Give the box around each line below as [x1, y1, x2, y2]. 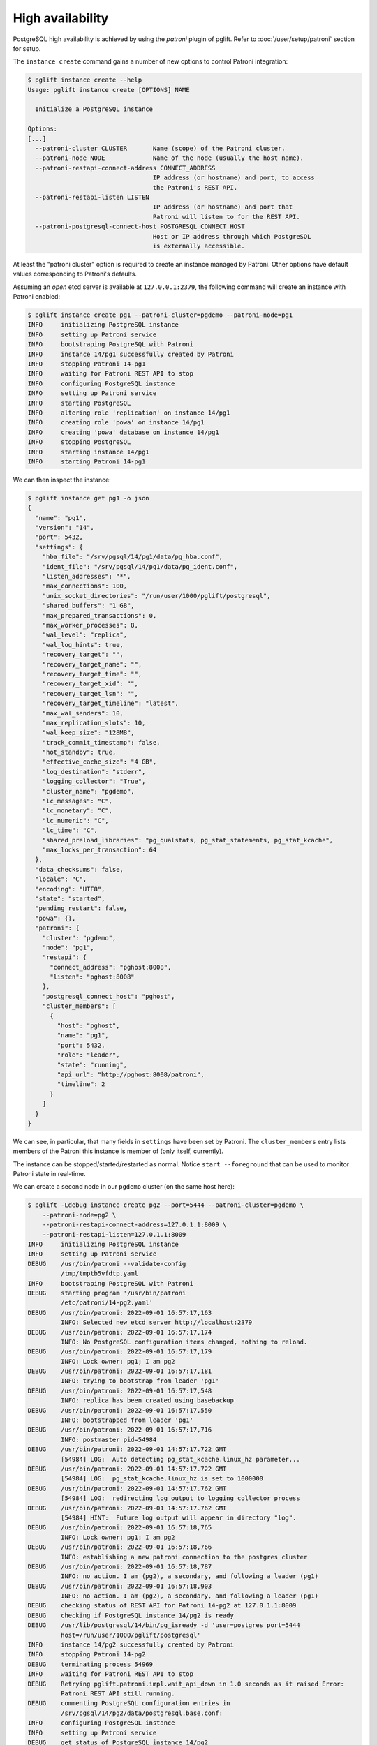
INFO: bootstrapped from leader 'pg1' [60, 1416, 193, 1424]
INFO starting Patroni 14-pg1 [27, 457, 146, 466]
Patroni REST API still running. [60, 1689, 175, 1698]
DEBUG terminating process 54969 [27, 1660, 154, 1668]
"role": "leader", [57, 1051, 120, 1059]
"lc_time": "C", [42, 826, 98, 834]
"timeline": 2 [57, 1081, 105, 1088]
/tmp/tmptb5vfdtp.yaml [60, 1270, 139, 1277]
